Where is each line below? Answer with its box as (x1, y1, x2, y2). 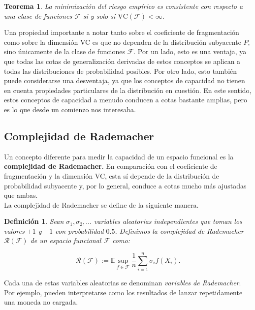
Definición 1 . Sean (4, 216, 64, 226)
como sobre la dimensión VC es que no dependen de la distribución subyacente (4, 36, 241, 47)
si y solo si (83, 10, 116, 21)
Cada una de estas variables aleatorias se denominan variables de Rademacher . (4, 278, 241, 288)
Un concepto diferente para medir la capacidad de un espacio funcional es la (4, 151, 234, 161)
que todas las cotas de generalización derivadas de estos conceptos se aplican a (4, 56, 241, 66)
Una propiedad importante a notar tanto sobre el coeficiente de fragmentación (4, 27, 239, 37)
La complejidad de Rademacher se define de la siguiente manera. (4, 199, 199, 210)
